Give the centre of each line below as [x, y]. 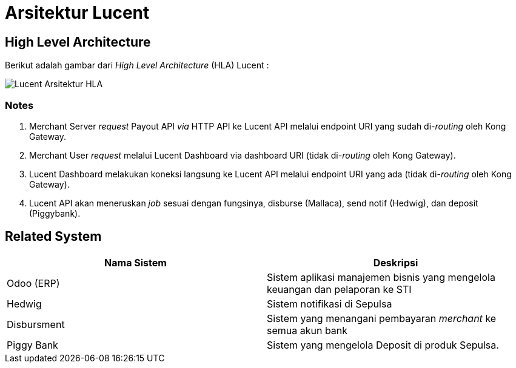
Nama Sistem [136, 262]
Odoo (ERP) [33, 283]
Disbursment [36, 324]
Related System [53, 237]
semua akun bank [307, 330]
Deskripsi [396, 262]
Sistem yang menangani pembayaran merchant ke [382, 318]
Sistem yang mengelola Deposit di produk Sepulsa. [383, 345]
